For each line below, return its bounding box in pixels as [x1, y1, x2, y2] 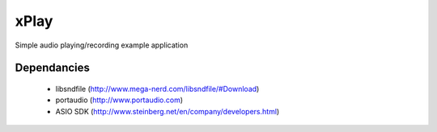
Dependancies [15, 61, 91, 75]
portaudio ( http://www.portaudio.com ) [55, 95, 184, 105]
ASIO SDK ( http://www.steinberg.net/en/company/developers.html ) [55, 106, 280, 116]
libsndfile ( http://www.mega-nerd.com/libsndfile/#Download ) [55, 84, 260, 93]
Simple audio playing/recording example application [15, 40, 189, 50]
